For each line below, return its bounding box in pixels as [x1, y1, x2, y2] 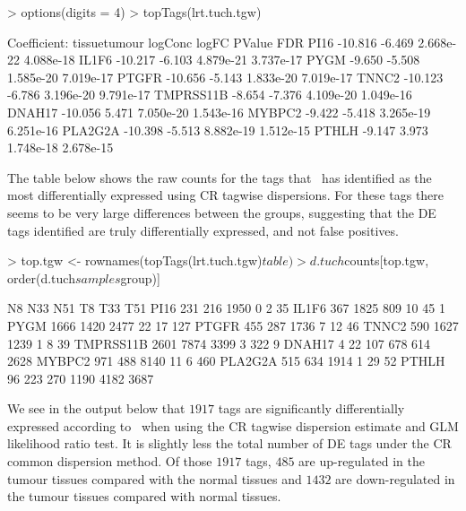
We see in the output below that [7, 399, 186, 418]
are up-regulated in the [298, 452, 425, 471]
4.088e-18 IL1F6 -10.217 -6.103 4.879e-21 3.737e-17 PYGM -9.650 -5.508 [23, 50, 420, 69]
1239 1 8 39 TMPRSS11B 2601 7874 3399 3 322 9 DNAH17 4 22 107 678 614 [7, 333, 431, 352]
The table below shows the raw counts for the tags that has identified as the [7, 168, 432, 186]
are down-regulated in [335, 469, 455, 488]
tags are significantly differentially [218, 399, 405, 418]
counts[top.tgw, [344, 251, 429, 270]
